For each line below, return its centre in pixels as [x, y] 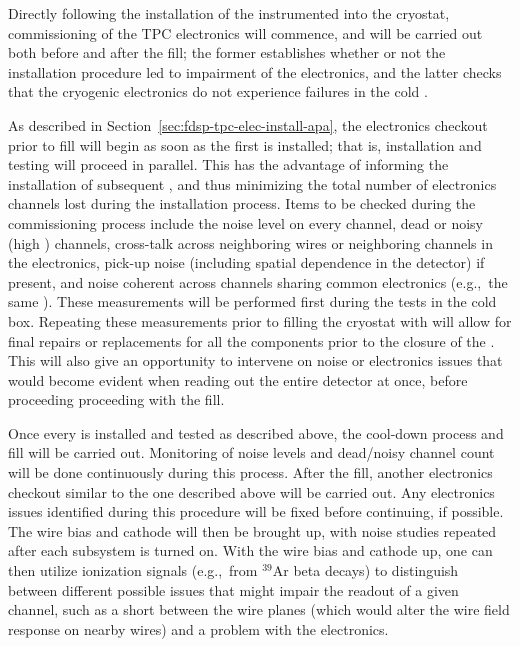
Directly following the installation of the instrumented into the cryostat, [229, 13]
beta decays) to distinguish [376, 570]
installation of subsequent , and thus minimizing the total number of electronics [252, 183]
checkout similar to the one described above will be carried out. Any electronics [251, 491]
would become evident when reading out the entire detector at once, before [238, 379]
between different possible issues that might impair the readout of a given [233, 589]
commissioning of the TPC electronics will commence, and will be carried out [245, 32]
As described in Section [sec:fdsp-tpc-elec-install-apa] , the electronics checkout [248, 124]
